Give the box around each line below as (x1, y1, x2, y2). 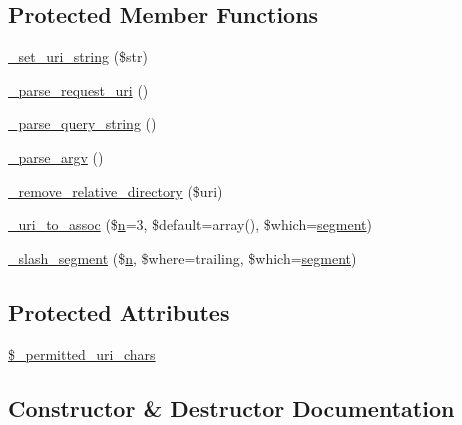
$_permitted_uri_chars (8, 343, 156, 364)
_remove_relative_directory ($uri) (8, 180, 223, 201)
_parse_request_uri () (8, 79, 149, 100)
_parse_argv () (8, 146, 104, 167)
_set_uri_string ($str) (8, 46, 148, 67)
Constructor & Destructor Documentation (8, 392, 455, 423)
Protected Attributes (8, 296, 230, 327)
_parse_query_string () (8, 113, 157, 134)
